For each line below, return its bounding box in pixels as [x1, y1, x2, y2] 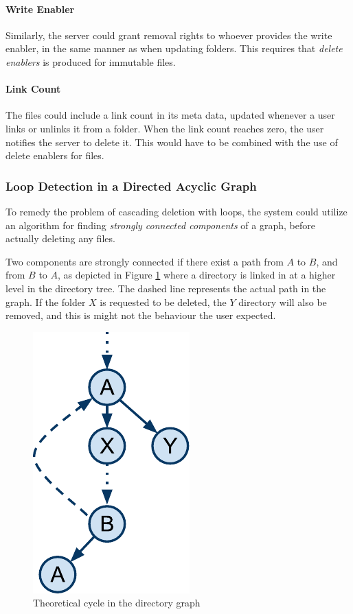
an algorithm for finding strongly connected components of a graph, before [5, 217, 315, 232]
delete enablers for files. [5, 148, 104, 163]
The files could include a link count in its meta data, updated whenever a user [5, 108, 335, 122]
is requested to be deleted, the [100, 294, 227, 309]
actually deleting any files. [5, 231, 115, 246]
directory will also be [238, 294, 327, 309]
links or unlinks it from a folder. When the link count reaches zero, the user [5, 121, 324, 135]
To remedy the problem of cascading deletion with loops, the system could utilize [5, 204, 348, 218]
